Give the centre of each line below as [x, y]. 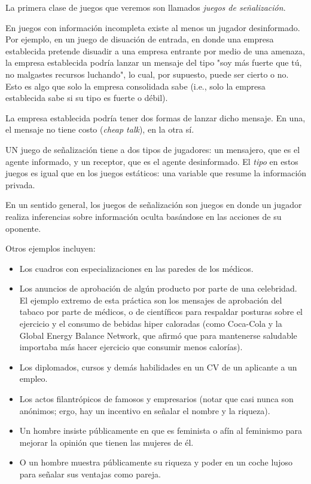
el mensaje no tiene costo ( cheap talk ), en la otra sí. [100, 129]
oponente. [23, 228]
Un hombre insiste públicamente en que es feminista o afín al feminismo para [161, 431]
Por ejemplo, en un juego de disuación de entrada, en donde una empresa [140, 39]
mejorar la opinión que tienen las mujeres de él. [106, 442]
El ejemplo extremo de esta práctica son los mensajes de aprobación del [151, 300]
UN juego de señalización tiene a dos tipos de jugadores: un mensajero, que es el [153, 149]
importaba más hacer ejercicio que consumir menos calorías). [131, 347]
